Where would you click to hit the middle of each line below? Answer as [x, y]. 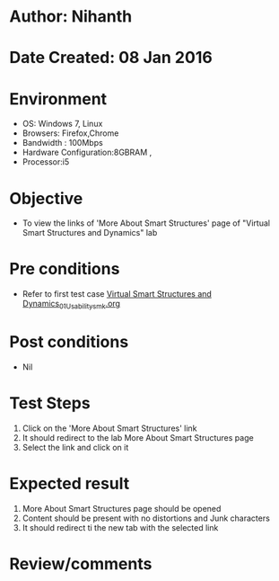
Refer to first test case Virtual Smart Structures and [117, 294]
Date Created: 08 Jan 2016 [111, 58]
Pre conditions [65, 269]
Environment [58, 98]
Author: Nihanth [71, 17]
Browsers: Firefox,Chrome [70, 133]
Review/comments [81, 563]
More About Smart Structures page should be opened [122, 508]
